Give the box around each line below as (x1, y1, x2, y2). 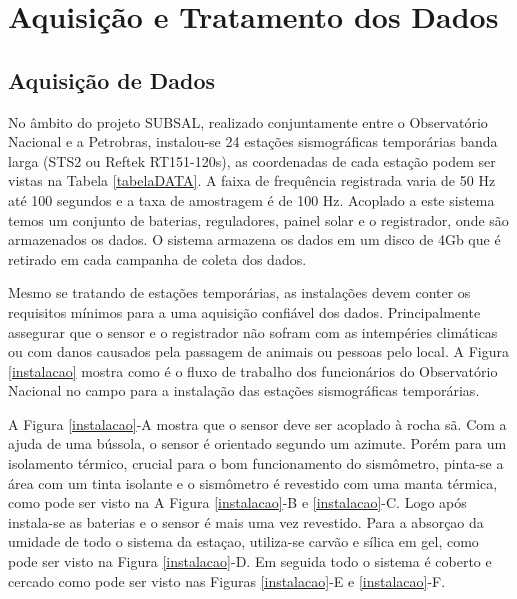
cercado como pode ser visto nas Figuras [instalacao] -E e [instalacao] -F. (8, 570, 446, 591)
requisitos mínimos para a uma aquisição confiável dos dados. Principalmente (8, 301, 481, 322)
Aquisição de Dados (8, 64, 216, 95)
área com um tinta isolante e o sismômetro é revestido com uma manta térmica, (8, 472, 498, 493)
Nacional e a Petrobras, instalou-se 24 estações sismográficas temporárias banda (8, 131, 498, 152)
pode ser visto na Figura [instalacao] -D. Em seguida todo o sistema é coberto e (8, 551, 492, 572)
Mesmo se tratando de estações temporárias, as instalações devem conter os (8, 282, 471, 303)
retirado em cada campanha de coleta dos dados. (8, 248, 307, 269)
